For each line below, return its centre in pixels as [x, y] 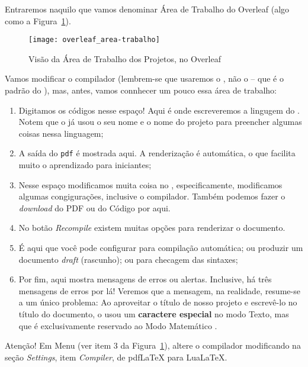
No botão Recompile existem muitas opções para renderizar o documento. [152, 228]
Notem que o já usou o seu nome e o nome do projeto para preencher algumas [160, 122]
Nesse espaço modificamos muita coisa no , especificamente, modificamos [150, 184]
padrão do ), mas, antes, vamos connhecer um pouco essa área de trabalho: [141, 90]
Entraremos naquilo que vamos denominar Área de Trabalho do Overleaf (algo [147, 9]
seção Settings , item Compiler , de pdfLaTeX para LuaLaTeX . [116, 357]
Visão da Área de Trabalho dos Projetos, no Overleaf [125, 58]
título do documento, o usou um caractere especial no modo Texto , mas [154, 314]
